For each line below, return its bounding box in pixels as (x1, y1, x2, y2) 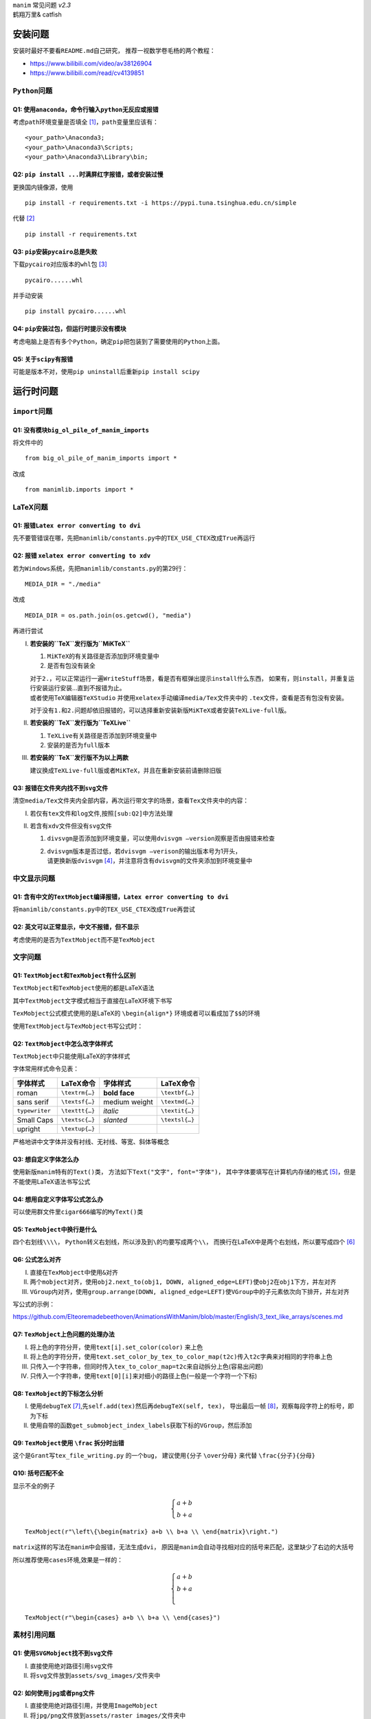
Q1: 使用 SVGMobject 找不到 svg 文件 (12, 1649, 113, 1657)
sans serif (16, 1097, 49, 1106)
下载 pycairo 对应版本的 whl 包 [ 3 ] (12, 260, 108, 268)
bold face (103, 1088, 135, 1097)
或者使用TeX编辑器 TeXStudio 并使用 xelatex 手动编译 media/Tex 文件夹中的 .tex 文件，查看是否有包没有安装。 (30, 693, 348, 701)
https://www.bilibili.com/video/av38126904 (30, 59, 153, 67)
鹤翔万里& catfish (12, 10, 62, 19)
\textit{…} (160, 1107, 195, 1115)
